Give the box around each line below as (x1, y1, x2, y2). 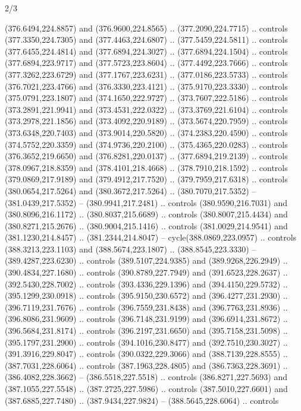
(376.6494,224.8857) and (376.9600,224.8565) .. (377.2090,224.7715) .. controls (5, 21, 288, 34)
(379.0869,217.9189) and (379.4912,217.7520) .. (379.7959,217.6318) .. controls (5, 173, 288, 185)
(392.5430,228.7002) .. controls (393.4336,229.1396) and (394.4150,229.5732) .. (5, 277, 288, 290)
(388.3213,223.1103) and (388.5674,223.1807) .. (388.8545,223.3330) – (5, 242, 256, 255)
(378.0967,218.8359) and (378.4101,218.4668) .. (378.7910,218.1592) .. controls (5, 161, 288, 173)
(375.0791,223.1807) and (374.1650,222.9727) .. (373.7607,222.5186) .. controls (5, 91, 288, 104)
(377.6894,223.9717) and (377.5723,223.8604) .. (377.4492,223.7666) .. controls (5, 56, 288, 69)
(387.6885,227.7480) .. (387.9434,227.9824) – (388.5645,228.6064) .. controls (5, 394, 279, 406)
